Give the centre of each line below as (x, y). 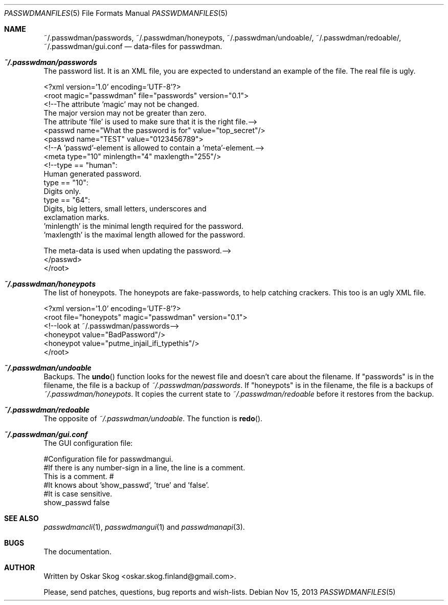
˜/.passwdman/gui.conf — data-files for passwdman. (133, 46)
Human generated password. (93, 174)
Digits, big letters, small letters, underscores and (125, 209)
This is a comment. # (79, 476)
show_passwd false (77, 502)
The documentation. (77, 552)
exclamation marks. (76, 217)
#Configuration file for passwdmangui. (108, 459)
